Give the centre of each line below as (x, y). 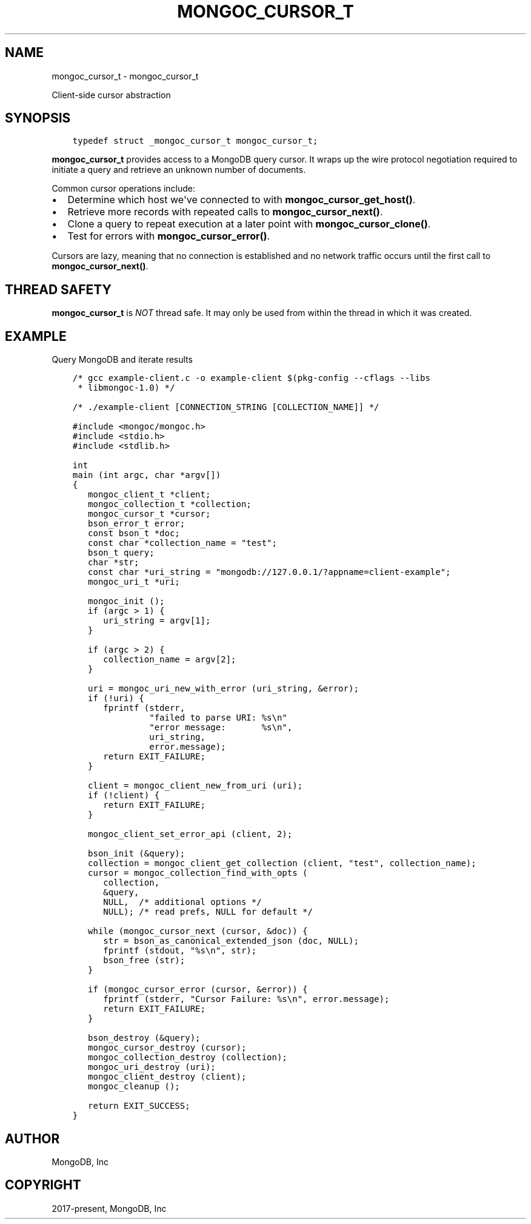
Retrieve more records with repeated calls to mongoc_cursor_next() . (225, 212)
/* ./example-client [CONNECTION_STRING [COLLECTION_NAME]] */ (226, 407)
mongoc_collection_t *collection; (170, 504)
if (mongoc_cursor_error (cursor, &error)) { (198, 990)
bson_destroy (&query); (144, 1038)
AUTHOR (32, 1138)
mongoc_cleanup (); (134, 1087)
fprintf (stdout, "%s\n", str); (180, 951)
